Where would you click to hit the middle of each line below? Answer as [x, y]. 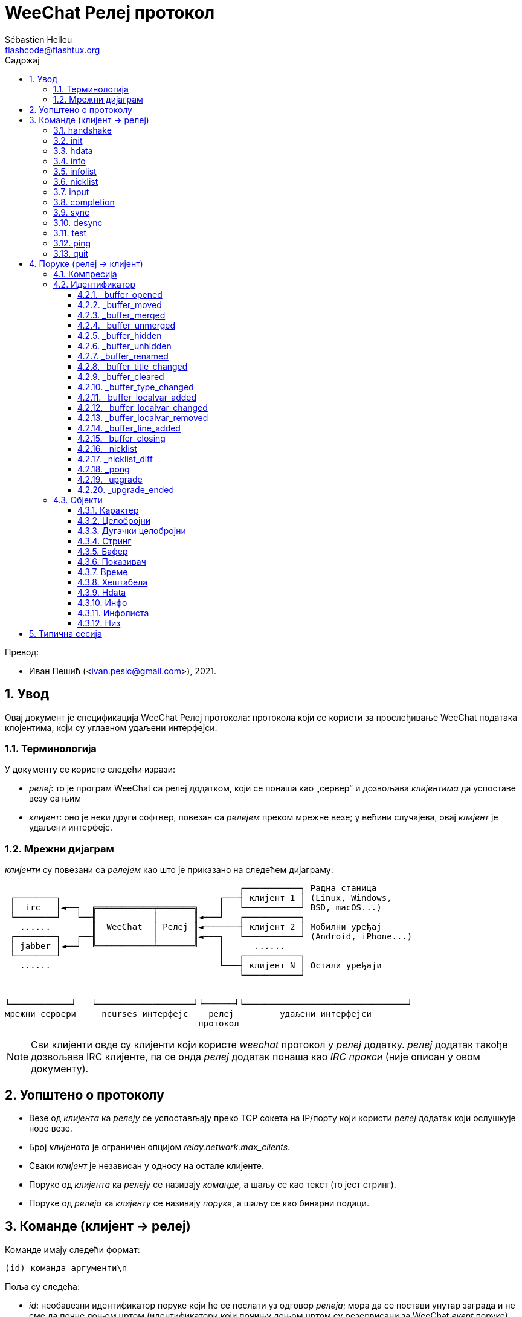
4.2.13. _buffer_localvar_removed [143, 417]
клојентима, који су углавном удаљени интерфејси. [111, 727]
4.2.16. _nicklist [107, 448]
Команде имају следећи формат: [72, 1249]
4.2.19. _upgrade [110, 479]
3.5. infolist [75, 171]
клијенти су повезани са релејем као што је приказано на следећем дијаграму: [169, 870]
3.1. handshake [82, 130]
